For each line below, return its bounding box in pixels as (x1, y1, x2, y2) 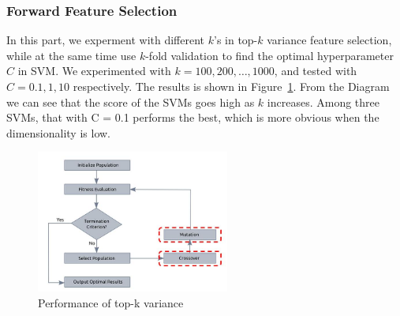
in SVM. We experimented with (17, 62, 171, 79)
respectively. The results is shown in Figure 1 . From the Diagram (73, 78, 390, 94)
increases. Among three (267, 93, 379, 110)
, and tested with (274, 62, 357, 79)
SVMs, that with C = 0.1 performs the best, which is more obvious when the (6, 109, 379, 126)
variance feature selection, (267, 32, 392, 48)
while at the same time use (6, 47, 136, 63)
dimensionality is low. (6, 124, 110, 141)
